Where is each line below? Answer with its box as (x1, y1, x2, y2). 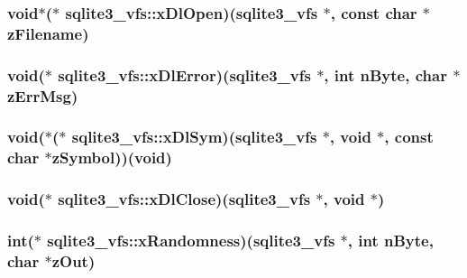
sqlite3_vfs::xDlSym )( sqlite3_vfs (71, 125, 317, 148)
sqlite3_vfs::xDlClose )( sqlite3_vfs (58, 188, 311, 210)
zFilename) (7, 22, 89, 44)
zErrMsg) (7, 84, 78, 107)
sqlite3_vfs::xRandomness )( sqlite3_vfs (47, 229, 335, 252)
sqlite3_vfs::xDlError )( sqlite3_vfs (58, 63, 311, 86)
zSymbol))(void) (51, 146, 172, 169)
